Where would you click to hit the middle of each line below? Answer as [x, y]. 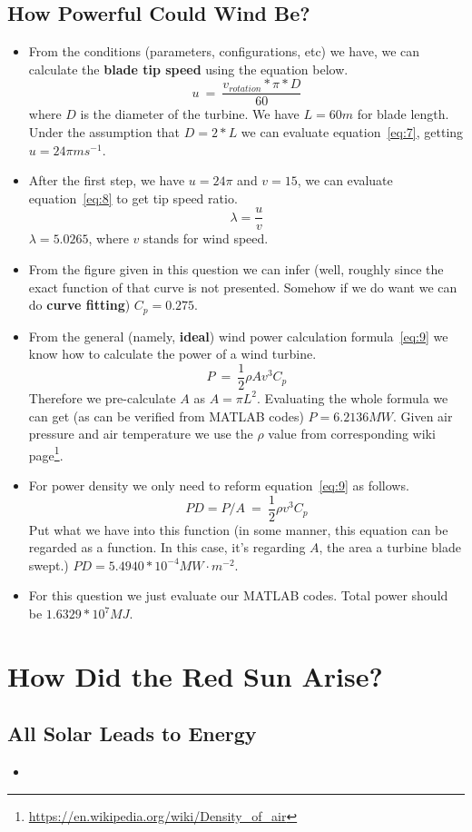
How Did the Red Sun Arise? [195, 675]
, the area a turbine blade [390, 547]
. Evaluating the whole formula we [353, 397]
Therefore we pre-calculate [102, 397]
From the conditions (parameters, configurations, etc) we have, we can [224, 51]
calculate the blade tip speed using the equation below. [188, 69]
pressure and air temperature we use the [141, 434]
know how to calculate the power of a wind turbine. [172, 354]
